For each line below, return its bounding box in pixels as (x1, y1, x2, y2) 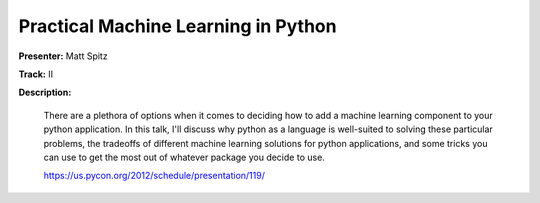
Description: (18, 86, 72, 99)
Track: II (18, 68, 54, 80)
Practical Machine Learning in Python (18, 15, 337, 37)
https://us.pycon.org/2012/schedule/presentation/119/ (43, 170, 265, 182)
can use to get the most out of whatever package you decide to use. (43, 151, 325, 163)
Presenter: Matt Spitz (18, 50, 109, 62)
